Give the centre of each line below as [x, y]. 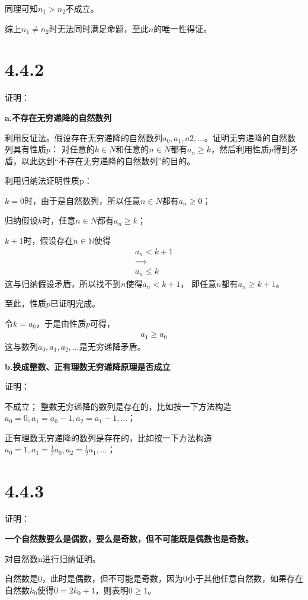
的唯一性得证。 [183, 28]
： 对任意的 [73, 149]
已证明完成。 [76, 303]
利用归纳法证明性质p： [49, 181]
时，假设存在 [48, 240]
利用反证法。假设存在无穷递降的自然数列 [84, 137]
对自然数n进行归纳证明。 [53, 558]
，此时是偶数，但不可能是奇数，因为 [113, 578]
